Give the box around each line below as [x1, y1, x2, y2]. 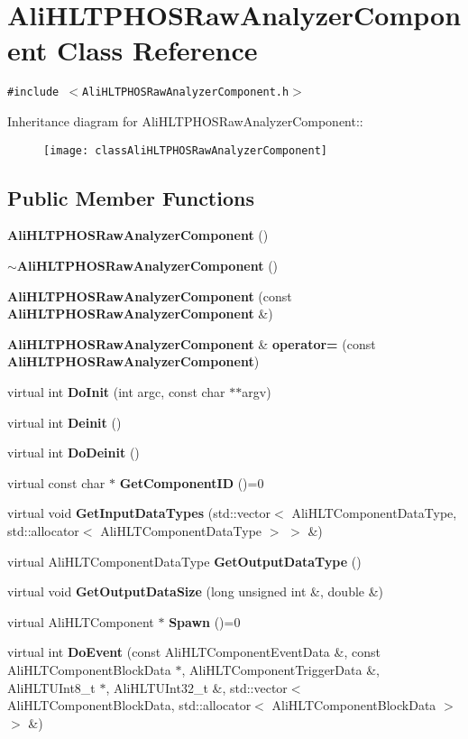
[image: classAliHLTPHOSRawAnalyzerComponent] [43, 143, 327, 157]
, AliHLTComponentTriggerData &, [181, 660, 380, 679]
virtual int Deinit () [7, 412, 122, 431]
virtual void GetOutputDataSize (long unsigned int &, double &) [7, 582, 384, 601]
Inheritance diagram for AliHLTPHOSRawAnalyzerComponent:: [7, 111, 363, 130]
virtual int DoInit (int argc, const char [7, 382, 225, 401]
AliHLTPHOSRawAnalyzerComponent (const [7, 286, 292, 305]
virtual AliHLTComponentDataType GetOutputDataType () [7, 551, 362, 570]
